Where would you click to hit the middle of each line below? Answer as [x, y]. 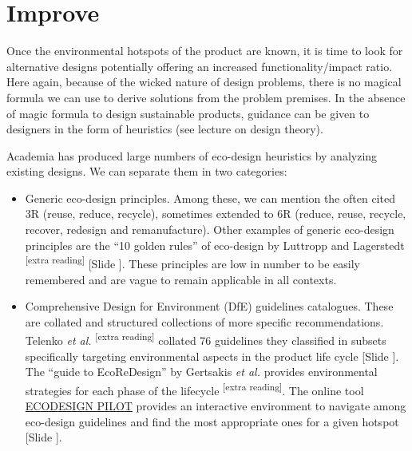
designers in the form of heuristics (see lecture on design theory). [165, 129]
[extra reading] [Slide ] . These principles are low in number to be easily [192, 262]
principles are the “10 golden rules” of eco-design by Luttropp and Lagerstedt [215, 245]
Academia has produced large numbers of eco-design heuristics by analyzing [192, 155]
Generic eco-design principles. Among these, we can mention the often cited [210, 198]
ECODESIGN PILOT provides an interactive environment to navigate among [216, 405]
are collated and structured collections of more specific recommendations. [204, 321]
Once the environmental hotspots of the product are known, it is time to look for [205, 51]
